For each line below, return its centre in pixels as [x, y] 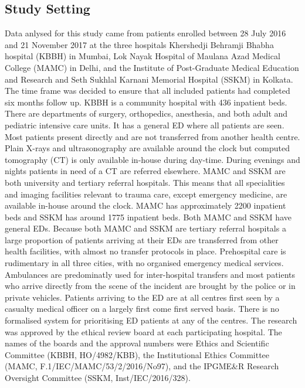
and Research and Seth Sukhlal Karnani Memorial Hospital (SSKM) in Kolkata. [149, 79]
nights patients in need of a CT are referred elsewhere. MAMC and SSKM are [145, 171]
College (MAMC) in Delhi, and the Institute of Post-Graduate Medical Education [152, 67]
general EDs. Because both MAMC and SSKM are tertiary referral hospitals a [145, 228]
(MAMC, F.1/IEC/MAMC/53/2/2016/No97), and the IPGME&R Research [142, 366]
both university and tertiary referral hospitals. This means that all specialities [145, 182]
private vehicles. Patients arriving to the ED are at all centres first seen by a [142, 297]
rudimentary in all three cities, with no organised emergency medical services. [144, 263]
